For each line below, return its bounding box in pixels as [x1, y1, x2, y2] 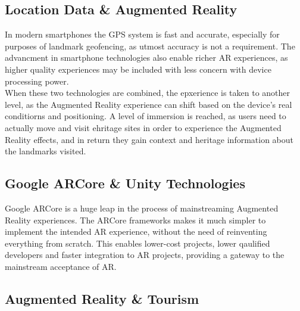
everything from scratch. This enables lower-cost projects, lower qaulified [5, 237, 270, 249]
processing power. [5, 74, 69, 87]
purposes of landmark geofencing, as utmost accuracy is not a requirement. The [5, 39, 295, 52]
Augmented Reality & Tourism [5, 289, 199, 307]
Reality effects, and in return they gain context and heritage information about [5, 133, 294, 145]
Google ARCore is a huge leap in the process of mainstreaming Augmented [5, 201, 279, 214]
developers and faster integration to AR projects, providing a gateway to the [5, 248, 285, 261]
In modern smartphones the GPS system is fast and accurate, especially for [5, 28, 280, 41]
